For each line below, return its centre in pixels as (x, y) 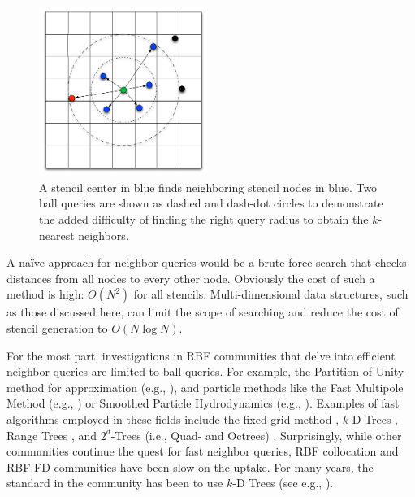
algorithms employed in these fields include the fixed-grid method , (173, 419)
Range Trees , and (52, 435)
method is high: (45, 294)
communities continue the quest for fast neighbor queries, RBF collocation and (203, 451)
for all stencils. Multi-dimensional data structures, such (271, 294)
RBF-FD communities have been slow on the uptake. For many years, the (190, 466)
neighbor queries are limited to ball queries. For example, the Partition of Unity (205, 371)
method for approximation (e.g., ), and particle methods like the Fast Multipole (205, 387)
